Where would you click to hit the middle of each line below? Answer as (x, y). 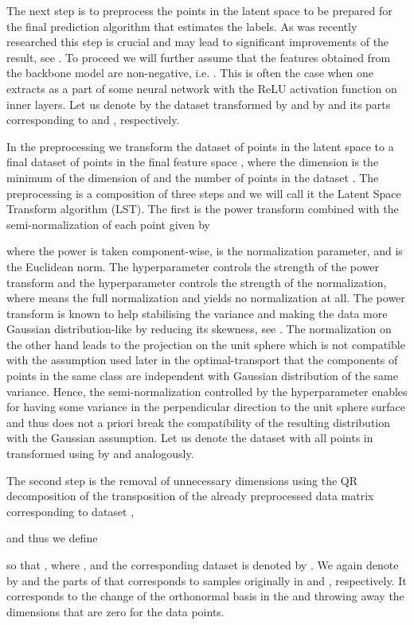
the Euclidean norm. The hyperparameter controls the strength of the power (193, 266)
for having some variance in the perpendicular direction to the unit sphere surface (206, 407)
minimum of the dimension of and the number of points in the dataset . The (193, 177)
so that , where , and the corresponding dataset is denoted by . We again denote (203, 565)
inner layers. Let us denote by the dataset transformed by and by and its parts (199, 104)
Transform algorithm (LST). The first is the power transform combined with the (203, 209)
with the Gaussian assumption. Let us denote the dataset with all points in (190, 438)
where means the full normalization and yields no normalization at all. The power (206, 298)
